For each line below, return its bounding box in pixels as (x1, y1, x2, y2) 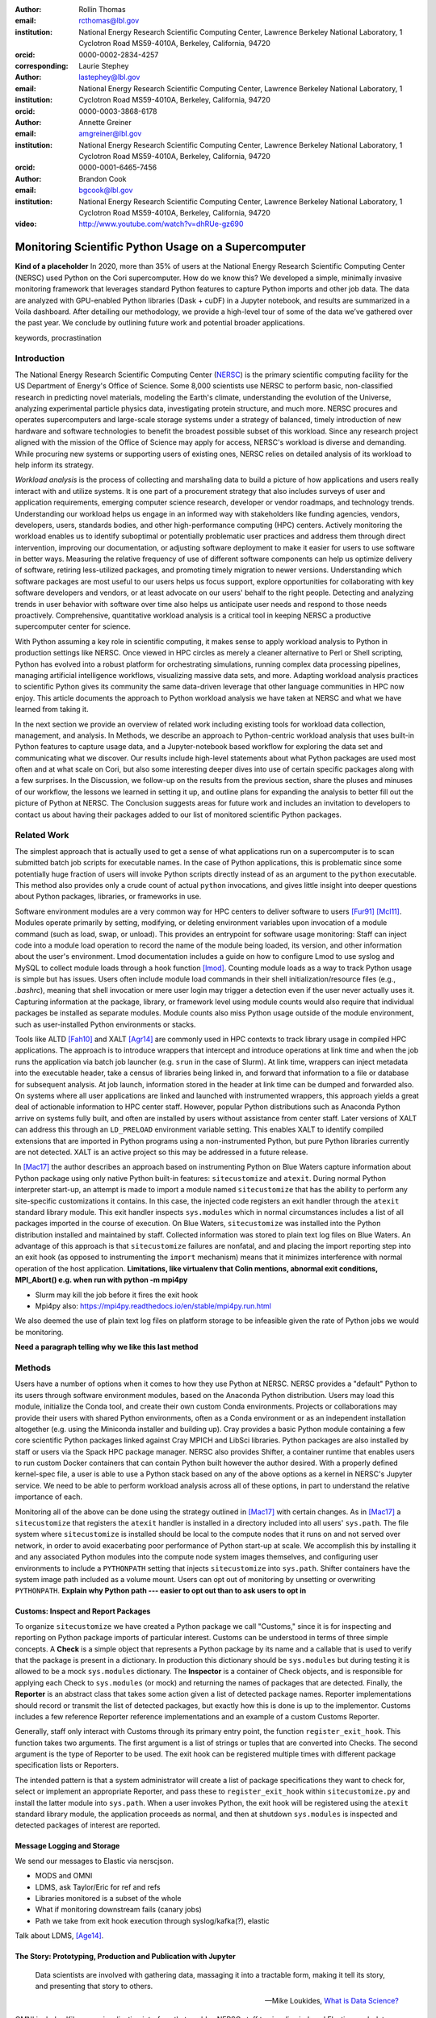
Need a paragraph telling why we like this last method (15, 1342, 199, 1352)
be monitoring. (15, 1327, 64, 1337)
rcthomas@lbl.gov (78, 16, 140, 26)
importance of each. (15, 1492, 82, 1501)
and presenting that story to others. (35, 1981, 153, 1991)
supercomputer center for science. (15, 622, 131, 631)
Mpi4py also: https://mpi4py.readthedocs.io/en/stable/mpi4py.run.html (35, 1301, 272, 1311)
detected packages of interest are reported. (15, 1820, 161, 1830)
